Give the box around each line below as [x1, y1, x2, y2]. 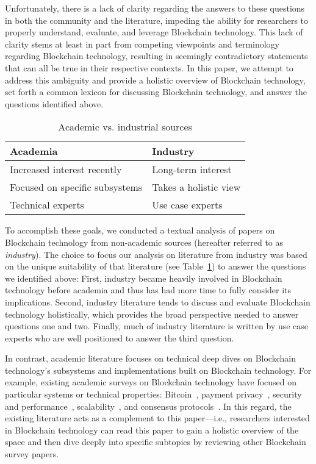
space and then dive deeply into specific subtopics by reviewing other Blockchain [5, 435, 306, 448]
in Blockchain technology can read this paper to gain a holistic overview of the [5, 423, 299, 436]
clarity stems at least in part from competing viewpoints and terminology [5, 37, 280, 50]
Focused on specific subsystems [10, 180, 143, 195]
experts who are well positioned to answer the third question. [5, 331, 234, 344]
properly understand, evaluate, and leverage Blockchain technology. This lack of [5, 26, 303, 38]
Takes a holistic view [152, 180, 241, 195]
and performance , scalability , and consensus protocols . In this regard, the [5, 399, 292, 412]
